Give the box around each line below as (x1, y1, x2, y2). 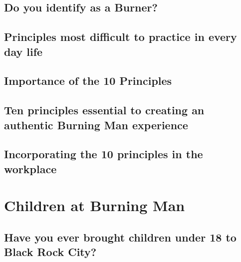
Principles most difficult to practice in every (4, 29, 237, 44)
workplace (4, 161, 57, 176)
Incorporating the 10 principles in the (4, 146, 203, 162)
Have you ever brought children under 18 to (4, 229, 237, 245)
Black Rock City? (4, 244, 97, 260)
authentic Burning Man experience (4, 117, 188, 132)
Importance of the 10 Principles (4, 73, 172, 88)
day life (4, 43, 43, 59)
